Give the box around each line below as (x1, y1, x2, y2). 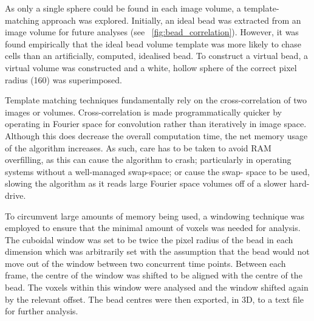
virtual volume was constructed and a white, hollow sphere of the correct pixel (5, 61, 297, 74)
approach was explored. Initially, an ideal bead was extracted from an (42, 13, 301, 26)
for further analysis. (5, 305, 78, 317)
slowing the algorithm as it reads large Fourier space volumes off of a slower (5, 177, 287, 190)
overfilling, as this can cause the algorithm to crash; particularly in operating (5, 153, 292, 166)
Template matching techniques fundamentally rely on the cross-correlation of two (5, 94, 307, 106)
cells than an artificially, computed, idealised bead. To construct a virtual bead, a (5, 49, 308, 62)
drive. (5, 188, 26, 201)
